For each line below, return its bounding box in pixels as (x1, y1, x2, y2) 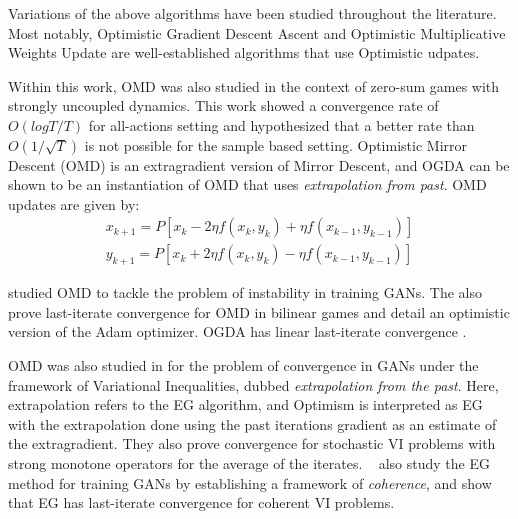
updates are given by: (8, 193, 140, 214)
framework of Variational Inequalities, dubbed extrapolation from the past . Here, (8, 374, 499, 395)
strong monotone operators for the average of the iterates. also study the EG (8, 452, 490, 473)
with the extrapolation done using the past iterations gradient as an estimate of (8, 413, 497, 434)
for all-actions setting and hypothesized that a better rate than (88, 114, 475, 135)
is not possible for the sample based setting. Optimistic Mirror (84, 134, 467, 155)
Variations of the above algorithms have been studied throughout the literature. (8, 3, 497, 23)
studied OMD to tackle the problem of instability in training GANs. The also (8, 282, 482, 303)
